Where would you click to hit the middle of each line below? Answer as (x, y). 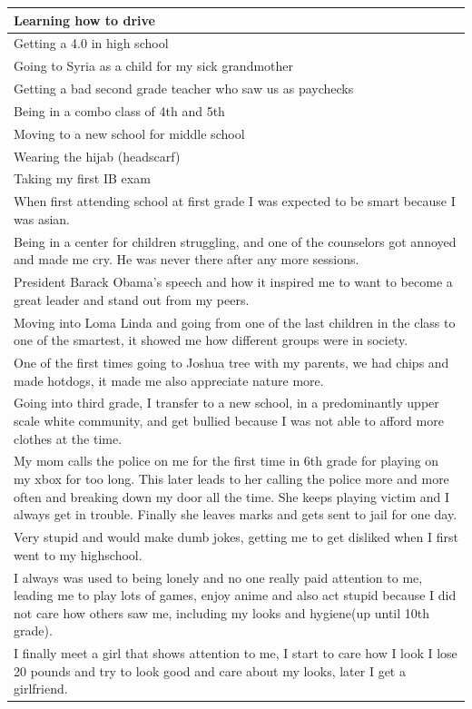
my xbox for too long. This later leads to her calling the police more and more (231, 479)
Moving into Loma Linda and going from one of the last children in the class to (235, 322)
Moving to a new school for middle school (129, 133)
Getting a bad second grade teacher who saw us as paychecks (184, 89)
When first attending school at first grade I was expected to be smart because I (235, 201)
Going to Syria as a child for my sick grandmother (154, 66)
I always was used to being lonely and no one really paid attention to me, (218, 577)
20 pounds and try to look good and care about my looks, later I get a (210, 670)
